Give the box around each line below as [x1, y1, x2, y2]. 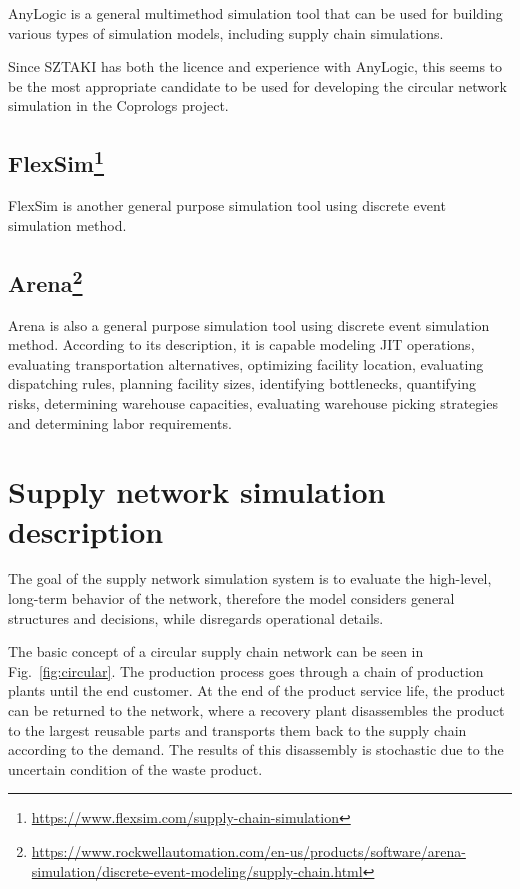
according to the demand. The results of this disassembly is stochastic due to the [8, 739, 504, 760]
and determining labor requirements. [8, 412, 232, 433]
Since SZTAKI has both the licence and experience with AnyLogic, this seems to [8, 56, 503, 77]
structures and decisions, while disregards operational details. [8, 607, 384, 628]
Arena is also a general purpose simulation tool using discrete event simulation [8, 314, 490, 335]
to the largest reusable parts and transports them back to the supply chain [8, 719, 467, 740]
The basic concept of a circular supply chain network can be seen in [8, 641, 424, 662]
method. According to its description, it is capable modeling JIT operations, [8, 334, 475, 355]
